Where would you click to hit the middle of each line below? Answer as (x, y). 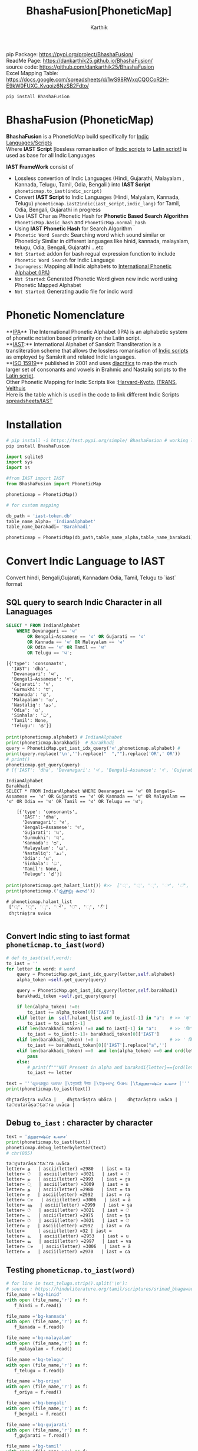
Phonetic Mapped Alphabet (48, 285)
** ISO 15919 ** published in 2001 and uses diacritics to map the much (92, 363)
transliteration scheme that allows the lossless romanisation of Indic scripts (97, 350)
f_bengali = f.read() (40, 1414)
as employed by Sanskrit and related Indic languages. (71, 357)
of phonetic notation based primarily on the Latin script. (74, 338)
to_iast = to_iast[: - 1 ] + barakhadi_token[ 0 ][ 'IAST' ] (93, 1034)
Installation (34, 425)
